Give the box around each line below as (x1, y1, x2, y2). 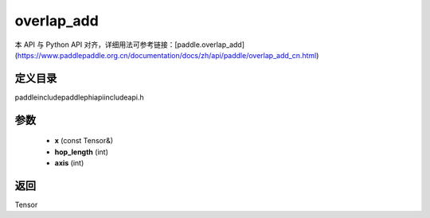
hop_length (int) (54, 147, 109, 157)
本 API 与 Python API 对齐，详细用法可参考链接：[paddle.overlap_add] (14, 40, 245, 49)
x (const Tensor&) (54, 136, 114, 146)
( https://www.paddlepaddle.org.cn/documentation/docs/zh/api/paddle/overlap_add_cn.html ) (14, 50, 319, 60)
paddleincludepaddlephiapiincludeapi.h (14, 92, 144, 102)
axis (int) (54, 158, 84, 168)
